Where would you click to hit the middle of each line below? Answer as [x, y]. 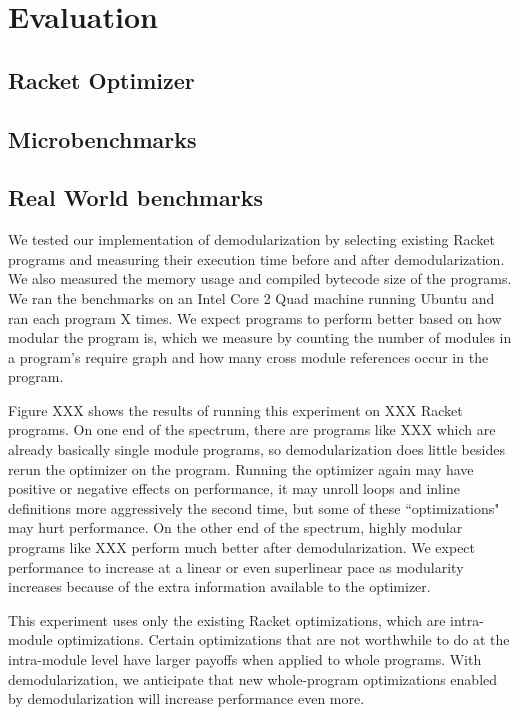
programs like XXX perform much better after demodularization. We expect [242, 547]
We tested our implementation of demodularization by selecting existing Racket [251, 239]
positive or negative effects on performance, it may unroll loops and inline [234, 488]
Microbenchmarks [102, 138]
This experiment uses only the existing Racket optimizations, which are [227, 619]
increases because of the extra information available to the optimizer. [219, 586]
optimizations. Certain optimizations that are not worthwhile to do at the [283, 639]
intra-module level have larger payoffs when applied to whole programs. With [245, 659]
